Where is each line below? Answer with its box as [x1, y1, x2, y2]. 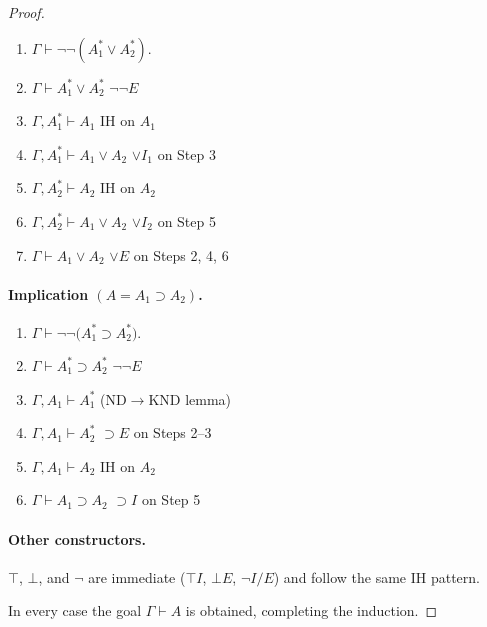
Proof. [8, 2, 45, 22]
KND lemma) [148, 388, 232, 409]
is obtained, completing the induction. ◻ [185, 600, 438, 621]
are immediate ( [88, 566, 186, 587]
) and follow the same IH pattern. [273, 566, 480, 587]
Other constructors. [8, 528, 146, 549]
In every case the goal [8, 600, 142, 621]
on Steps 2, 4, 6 [133, 244, 229, 265]
